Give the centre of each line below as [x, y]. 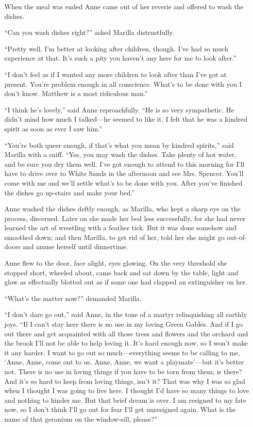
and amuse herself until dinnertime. [75, 246]
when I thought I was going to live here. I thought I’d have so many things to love [127, 390]
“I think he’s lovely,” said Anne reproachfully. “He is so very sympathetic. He [119, 109]
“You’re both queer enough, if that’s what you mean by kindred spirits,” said [119, 145]
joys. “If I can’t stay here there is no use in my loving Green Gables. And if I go [124, 324]
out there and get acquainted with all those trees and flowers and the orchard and [126, 333]
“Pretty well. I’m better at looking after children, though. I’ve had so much [117, 48]
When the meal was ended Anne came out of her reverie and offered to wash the [124, 6]
